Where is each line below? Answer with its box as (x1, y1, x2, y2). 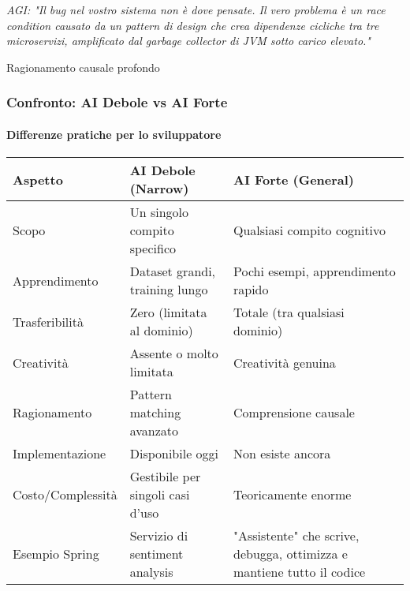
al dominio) (129, 321, 193, 340)
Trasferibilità (13, 312, 84, 331)
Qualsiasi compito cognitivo (233, 221, 386, 240)
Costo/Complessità (13, 485, 117, 504)
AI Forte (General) (233, 170, 355, 189)
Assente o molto (129, 344, 218, 363)
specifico (129, 239, 177, 258)
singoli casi (129, 485, 190, 504)
